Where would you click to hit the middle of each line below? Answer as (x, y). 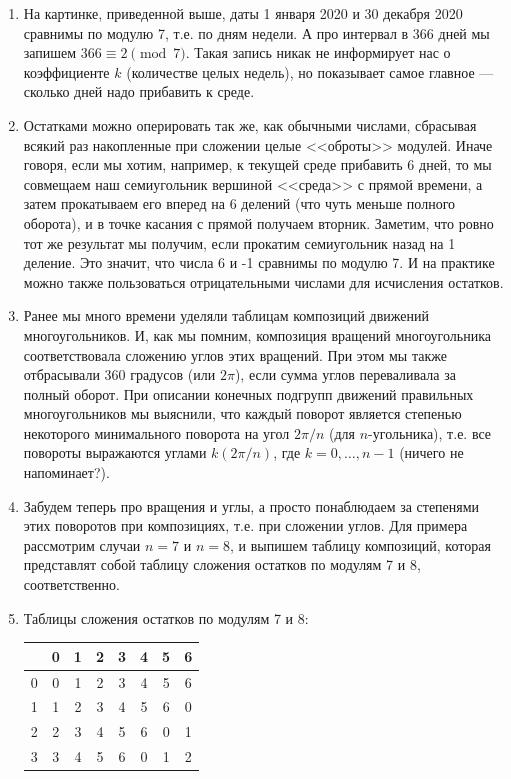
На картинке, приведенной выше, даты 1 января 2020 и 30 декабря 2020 (243, 13)
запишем (50, 52)
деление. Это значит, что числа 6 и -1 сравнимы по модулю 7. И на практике (259, 262)
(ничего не (431, 452)
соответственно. (71, 584)
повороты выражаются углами (115, 452)
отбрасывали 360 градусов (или (119, 374)
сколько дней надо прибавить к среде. (139, 91)
